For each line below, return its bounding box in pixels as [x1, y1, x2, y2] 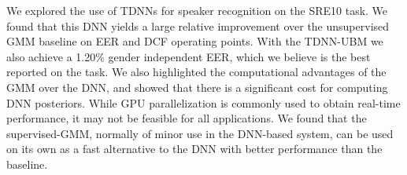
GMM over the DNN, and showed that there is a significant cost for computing [6, 78, 388, 95]
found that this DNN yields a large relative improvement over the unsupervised [6, 17, 390, 34]
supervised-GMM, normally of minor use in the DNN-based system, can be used [6, 125, 394, 141]
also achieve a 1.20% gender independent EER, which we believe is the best [6, 48, 371, 64]
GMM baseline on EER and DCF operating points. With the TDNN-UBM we [6, 33, 383, 49]
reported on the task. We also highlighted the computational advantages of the [6, 64, 387, 80]
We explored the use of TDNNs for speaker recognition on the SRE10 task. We [6, 2, 388, 18]
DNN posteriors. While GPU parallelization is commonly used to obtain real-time [6, 94, 401, 111]
